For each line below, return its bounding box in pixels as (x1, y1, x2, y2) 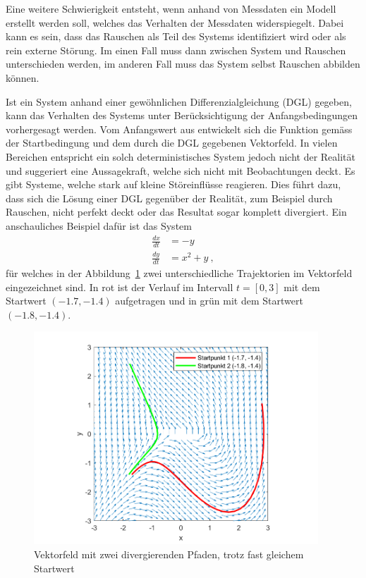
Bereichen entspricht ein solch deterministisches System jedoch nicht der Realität (6, 149, 356, 164)
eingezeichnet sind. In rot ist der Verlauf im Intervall (6, 279, 233, 294)
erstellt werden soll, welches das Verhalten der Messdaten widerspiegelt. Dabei (6, 15, 344, 30)
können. (6, 70, 39, 85)
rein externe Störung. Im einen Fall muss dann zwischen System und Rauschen (6, 42, 346, 57)
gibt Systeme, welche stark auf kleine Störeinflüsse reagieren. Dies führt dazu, (6, 177, 341, 192)
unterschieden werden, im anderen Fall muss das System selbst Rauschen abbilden (6, 56, 360, 71)
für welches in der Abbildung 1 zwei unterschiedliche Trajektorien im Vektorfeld (6, 266, 353, 281)
